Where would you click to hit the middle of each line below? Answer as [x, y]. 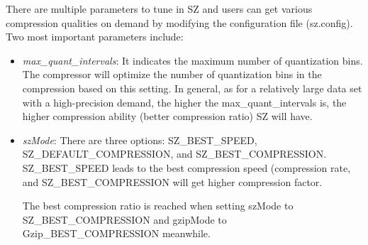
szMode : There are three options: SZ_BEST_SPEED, [140, 140]
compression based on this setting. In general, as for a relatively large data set [192, 88]
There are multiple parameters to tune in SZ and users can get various [159, 9]
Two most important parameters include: [95, 37]
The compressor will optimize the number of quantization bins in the [172, 74]
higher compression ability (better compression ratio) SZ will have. [167, 116]
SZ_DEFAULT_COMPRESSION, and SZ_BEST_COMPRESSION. [174, 154]
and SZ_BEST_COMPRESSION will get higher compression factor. [172, 181]
